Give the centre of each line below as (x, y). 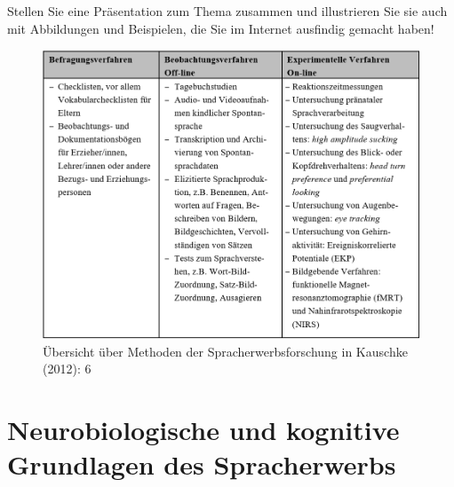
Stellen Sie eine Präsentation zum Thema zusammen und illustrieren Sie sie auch (227, 11)
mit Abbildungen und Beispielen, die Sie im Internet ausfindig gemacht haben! (221, 28)
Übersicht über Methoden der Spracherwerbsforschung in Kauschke (225, 351)
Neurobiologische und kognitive (203, 430)
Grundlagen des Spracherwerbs (202, 464)
